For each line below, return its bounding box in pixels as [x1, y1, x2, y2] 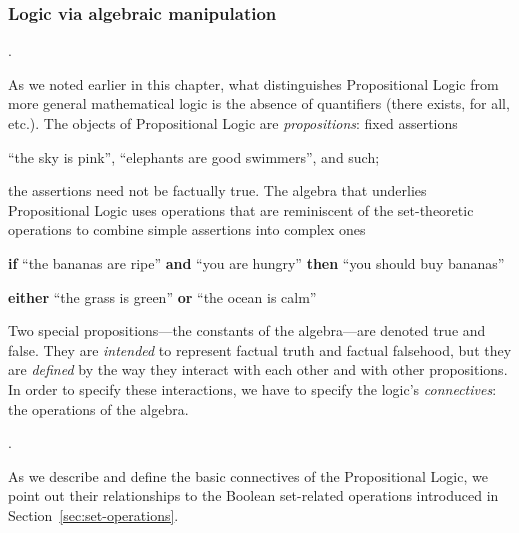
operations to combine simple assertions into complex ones [8, 219, 366, 240]
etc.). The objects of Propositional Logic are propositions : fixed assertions [8, 113, 458, 133]
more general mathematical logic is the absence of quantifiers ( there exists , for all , [8, 93, 510, 114]
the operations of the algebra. [8, 398, 189, 419]
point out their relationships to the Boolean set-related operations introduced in [8, 485, 499, 506]
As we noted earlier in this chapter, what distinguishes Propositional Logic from [8, 73, 499, 94]
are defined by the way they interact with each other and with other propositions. [8, 359, 508, 380]
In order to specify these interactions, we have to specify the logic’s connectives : [8, 378, 497, 399]
